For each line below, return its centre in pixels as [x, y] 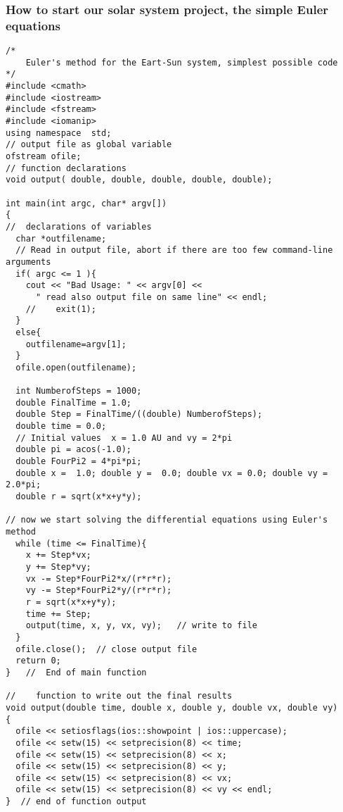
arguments [28, 262]
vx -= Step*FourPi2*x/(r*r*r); [99, 579]
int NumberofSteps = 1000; [79, 391]
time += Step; [58, 614]
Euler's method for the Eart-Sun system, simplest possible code [182, 62]
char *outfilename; [61, 238]
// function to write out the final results [119, 696]
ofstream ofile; [44, 157]
